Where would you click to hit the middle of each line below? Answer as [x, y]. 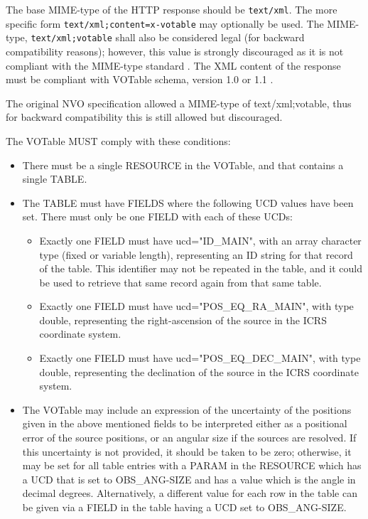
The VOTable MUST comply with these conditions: [118, 140]
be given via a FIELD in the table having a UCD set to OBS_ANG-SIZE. [184, 507]
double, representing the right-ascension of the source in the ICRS [183, 320]
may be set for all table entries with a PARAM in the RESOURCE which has [192, 465]
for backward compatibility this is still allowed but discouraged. [144, 117]
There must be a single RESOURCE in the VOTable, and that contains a [183, 165]
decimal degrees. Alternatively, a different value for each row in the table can [190, 493]
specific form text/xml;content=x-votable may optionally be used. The [165, 23]
